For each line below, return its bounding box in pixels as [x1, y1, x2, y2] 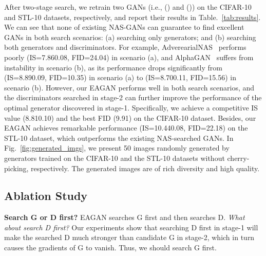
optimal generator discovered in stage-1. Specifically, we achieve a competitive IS [4, 102, 258, 113]
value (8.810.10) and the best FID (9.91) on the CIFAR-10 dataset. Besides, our [4, 112, 256, 123]
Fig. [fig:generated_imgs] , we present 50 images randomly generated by [4, 142, 230, 153]
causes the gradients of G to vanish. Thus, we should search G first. [4, 242, 217, 253]
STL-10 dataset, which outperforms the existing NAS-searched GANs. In [4, 132, 234, 143]
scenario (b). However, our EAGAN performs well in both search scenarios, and [4, 82, 255, 93]
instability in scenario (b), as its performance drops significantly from [4, 62, 222, 72]
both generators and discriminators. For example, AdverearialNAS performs [4, 42, 246, 52]
